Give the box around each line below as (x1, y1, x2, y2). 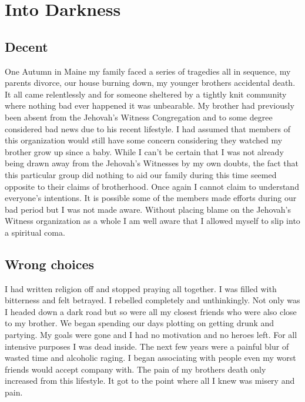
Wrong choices (5, 254, 95, 273)
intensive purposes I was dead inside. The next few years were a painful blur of (5, 340, 289, 352)
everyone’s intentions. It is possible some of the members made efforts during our (5, 192, 297, 204)
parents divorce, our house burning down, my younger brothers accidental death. (5, 76, 296, 89)
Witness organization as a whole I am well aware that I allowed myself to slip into (5, 215, 300, 227)
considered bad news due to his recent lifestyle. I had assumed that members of (5, 122, 290, 135)
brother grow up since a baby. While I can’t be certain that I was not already (5, 145, 284, 158)
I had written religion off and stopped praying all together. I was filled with (5, 282, 277, 294)
